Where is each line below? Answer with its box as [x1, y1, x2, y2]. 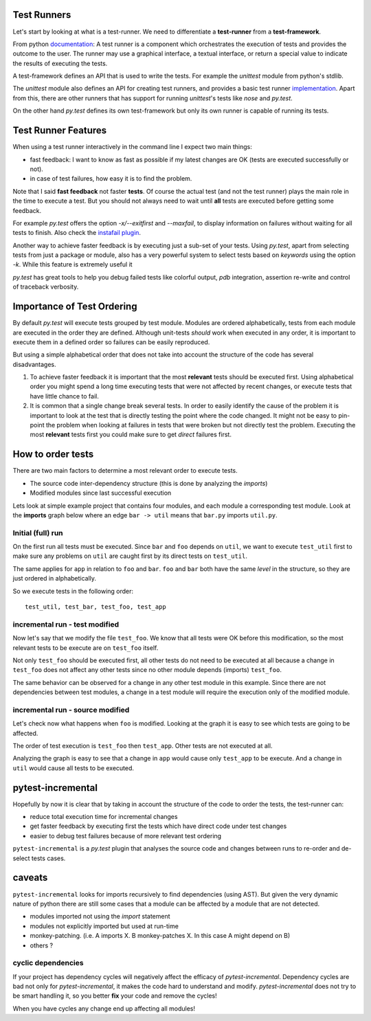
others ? [30, 941, 54, 950]
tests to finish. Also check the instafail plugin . [12, 229, 141, 237]
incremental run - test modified [12, 619, 120, 629]
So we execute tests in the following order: [12, 587, 134, 595]
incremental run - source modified [12, 705, 130, 715]
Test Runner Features [12, 124, 107, 137]
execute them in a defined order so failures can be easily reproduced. [12, 337, 210, 346]
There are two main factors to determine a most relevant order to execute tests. [12, 467, 238, 475]
